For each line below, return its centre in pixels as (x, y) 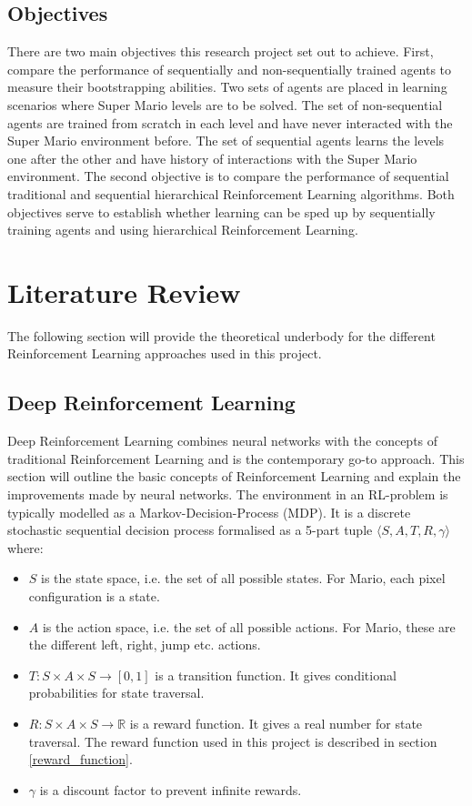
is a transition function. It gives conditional (276, 675)
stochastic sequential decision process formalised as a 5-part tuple (190, 530)
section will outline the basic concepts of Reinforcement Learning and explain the (234, 476)
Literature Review (124, 292)
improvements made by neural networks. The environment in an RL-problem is (228, 494)
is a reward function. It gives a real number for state (276, 723)
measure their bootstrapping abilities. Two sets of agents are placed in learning (227, 87)
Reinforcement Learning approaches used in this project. (165, 353)
